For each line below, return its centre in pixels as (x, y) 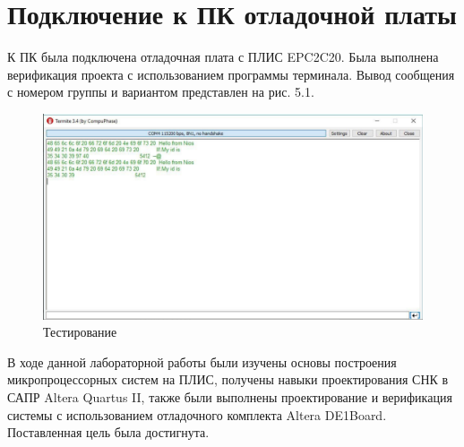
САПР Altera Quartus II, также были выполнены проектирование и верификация (230, 397)
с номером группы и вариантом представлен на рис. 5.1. (161, 92)
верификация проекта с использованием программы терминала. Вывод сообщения (231, 74)
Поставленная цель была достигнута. (108, 432)
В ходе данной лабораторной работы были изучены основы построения (202, 361)
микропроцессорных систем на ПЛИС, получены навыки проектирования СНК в (228, 379)
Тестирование (80, 332)
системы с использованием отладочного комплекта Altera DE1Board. (197, 414)
